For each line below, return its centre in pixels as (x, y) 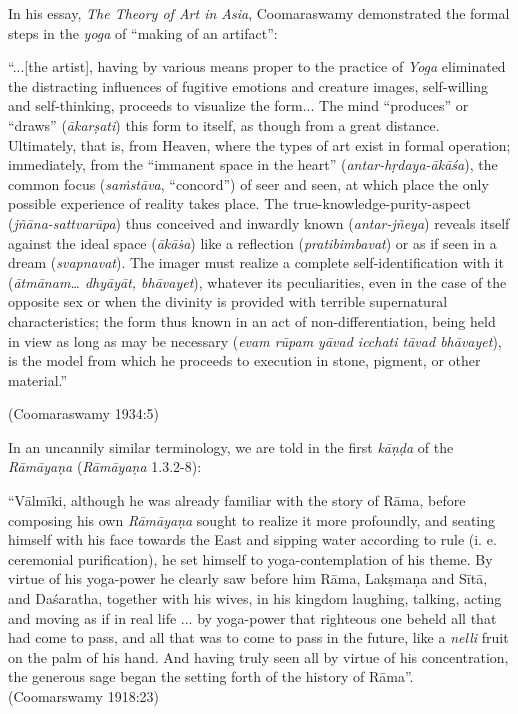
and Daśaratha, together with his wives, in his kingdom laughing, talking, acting (255, 598)
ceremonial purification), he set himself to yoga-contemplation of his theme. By (250, 558)
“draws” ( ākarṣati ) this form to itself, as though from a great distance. (224, 124)
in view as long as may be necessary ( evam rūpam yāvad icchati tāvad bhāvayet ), (255, 340)
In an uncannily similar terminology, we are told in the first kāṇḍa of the (231, 446)
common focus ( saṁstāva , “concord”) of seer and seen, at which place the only (248, 183)
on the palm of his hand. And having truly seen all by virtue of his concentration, (258, 656)
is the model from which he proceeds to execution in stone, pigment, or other (244, 360)
